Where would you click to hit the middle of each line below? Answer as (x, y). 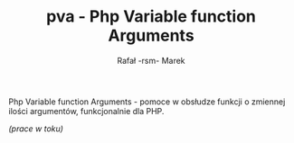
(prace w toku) (36, 129)
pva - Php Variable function (151, 17)
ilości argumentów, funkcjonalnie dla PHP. (86, 111)
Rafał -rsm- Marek (151, 60)
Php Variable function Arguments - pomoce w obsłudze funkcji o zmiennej (147, 102)
